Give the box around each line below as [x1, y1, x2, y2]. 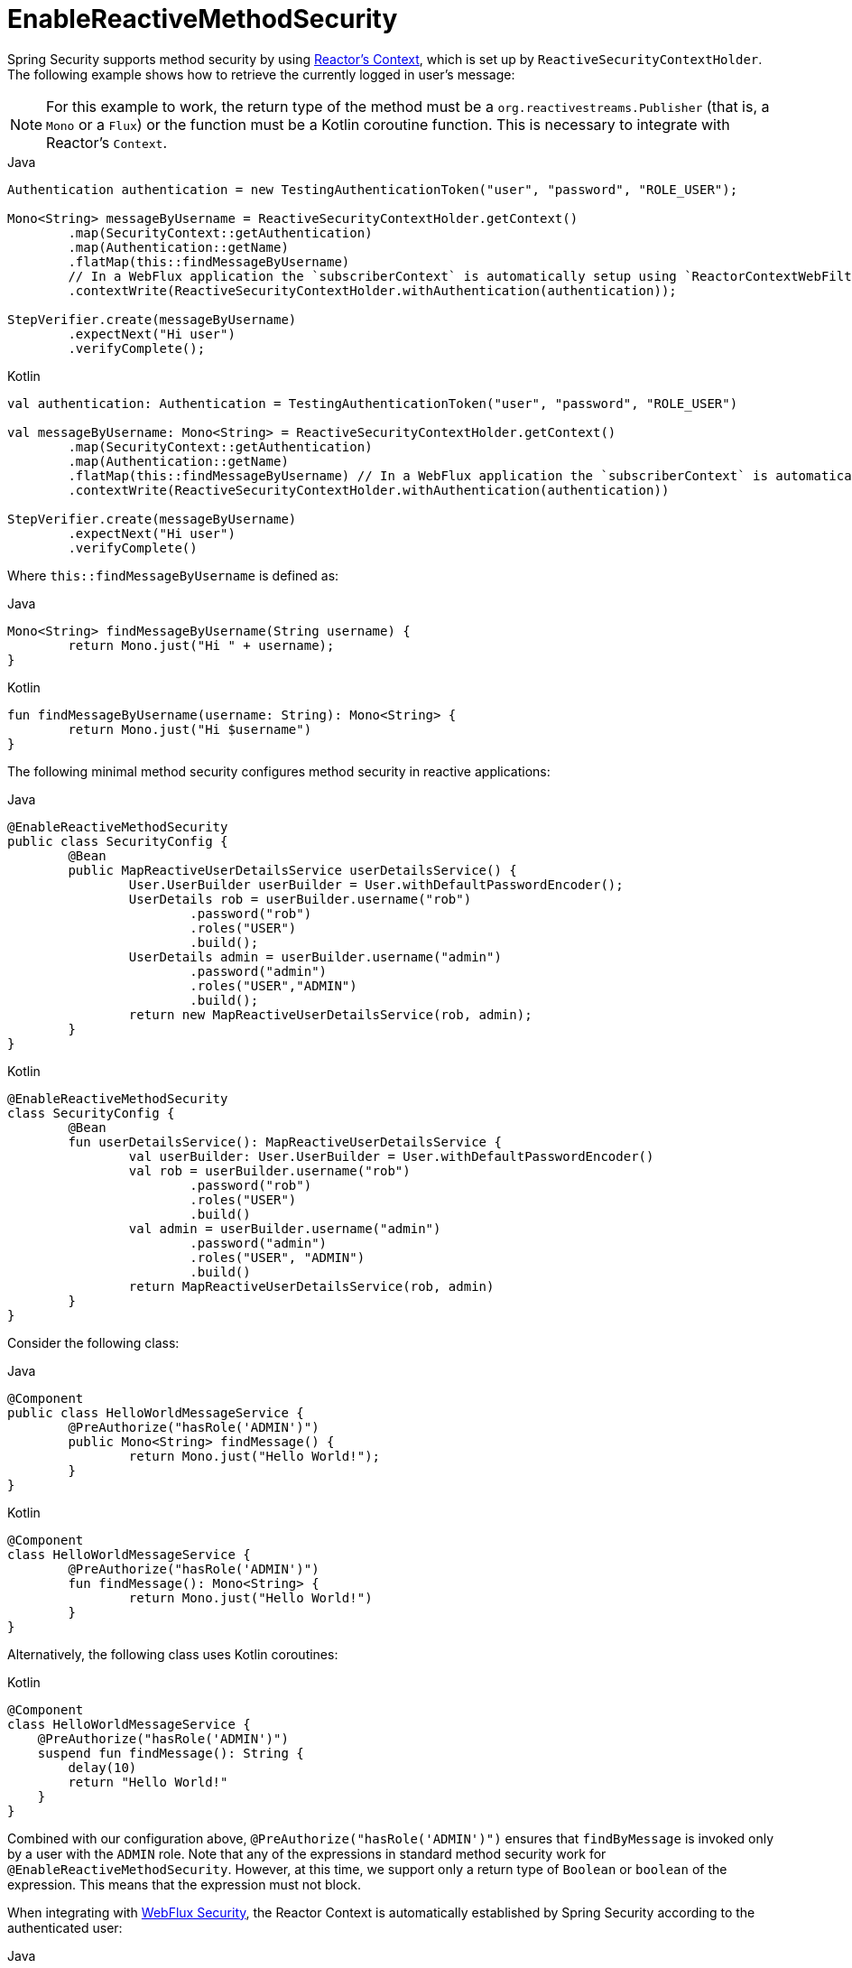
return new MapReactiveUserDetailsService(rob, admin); [128, 1007, 532, 1022]
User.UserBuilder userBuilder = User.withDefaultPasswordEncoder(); [128, 877, 624, 892]
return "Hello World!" [68, 1774, 228, 1789]
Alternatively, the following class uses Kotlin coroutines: [7, 1646, 338, 1662]
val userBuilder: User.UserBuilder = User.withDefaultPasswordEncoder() [128, 1148, 654, 1164]
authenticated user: [7, 1919, 123, 1936]
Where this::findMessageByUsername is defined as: [7, 567, 339, 583]
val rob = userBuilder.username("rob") [128, 1163, 411, 1178]
